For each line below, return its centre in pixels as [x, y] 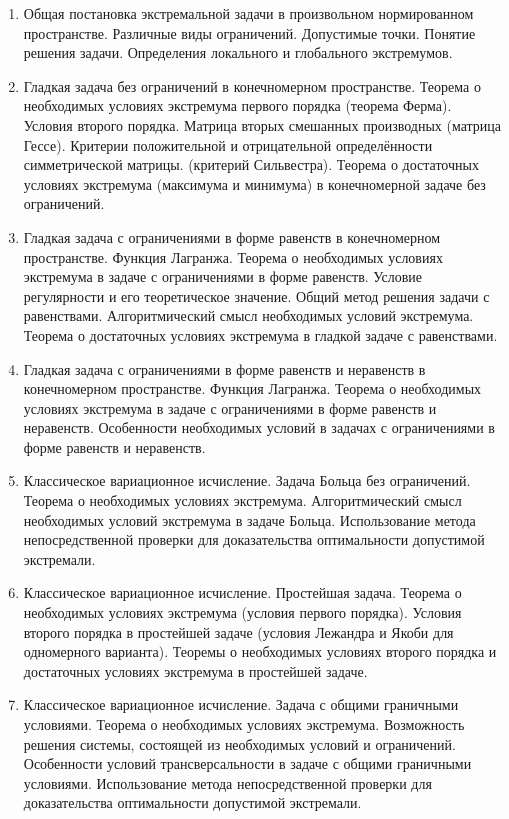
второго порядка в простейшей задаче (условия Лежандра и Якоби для [238, 631]
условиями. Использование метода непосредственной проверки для [227, 782]
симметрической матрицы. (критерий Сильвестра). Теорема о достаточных [251, 164]
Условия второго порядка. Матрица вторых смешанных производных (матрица [262, 124]
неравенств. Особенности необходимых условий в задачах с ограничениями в [259, 427]
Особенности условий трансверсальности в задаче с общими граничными [247, 763]
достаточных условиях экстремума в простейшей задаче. [195, 670]
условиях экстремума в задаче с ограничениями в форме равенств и [230, 407]
